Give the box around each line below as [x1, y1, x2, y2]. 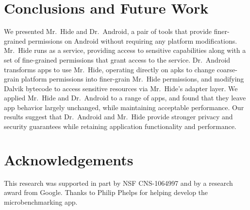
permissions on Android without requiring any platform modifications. [28, 35, 237, 46]
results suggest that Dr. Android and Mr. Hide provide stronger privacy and [4, 112, 233, 122]
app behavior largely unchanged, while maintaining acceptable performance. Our [4, 102, 244, 112]
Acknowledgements [4, 149, 133, 169]
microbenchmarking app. [4, 196, 78, 207]
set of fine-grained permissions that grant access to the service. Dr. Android [4, 54, 231, 65]
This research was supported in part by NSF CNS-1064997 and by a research [4, 178, 233, 188]
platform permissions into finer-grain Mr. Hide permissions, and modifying [21, 74, 244, 84]
